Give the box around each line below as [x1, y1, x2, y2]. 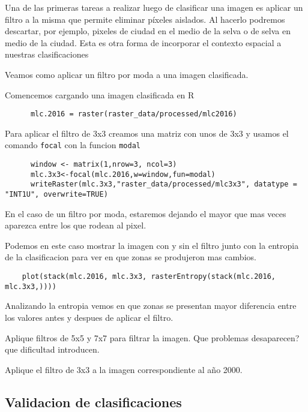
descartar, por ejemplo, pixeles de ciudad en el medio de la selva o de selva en [5, 25, 291, 37]
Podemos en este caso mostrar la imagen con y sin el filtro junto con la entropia [5, 239, 299, 251]
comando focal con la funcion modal [5, 139, 140, 151]
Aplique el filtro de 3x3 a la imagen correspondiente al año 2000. [5, 363, 243, 375]
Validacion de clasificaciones [5, 392, 182, 411]
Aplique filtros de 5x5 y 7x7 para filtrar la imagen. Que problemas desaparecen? [5, 331, 300, 344]
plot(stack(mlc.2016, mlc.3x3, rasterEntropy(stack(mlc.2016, [22, 272, 276, 281]
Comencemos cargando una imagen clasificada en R [5, 88, 195, 101]
